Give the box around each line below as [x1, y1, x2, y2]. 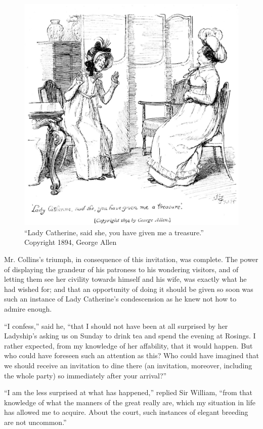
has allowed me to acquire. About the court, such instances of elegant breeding [4, 407, 248, 417]
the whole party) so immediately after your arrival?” [4, 370, 167, 380]
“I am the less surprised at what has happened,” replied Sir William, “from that [4, 387, 252, 398]
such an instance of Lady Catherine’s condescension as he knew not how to [4, 293, 237, 304]
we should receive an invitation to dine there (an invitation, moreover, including [4, 360, 252, 370]
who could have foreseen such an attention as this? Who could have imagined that [4, 350, 259, 361]
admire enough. [4, 303, 52, 314]
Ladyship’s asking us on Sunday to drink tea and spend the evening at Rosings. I [4, 330, 256, 341]
